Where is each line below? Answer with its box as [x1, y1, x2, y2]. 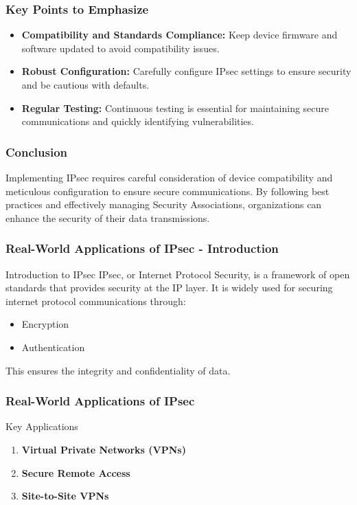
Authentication [21, 339, 85, 354]
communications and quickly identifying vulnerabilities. [21, 114, 254, 128]
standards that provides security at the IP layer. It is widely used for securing [5, 280, 333, 295]
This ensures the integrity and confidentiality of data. [5, 363, 231, 377]
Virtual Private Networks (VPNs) [21, 442, 186, 456]
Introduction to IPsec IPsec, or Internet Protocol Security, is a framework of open [5, 267, 350, 281]
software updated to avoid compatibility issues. [21, 41, 220, 55]
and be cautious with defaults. [21, 78, 150, 91]
